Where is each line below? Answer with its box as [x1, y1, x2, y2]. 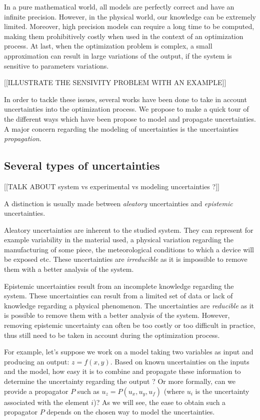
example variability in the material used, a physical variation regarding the [4, 234, 233, 245]
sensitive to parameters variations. [4, 60, 109, 71]
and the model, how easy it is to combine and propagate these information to [4, 366, 241, 376]
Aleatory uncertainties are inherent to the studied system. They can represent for [4, 224, 253, 235]
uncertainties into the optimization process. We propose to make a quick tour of [4, 104, 249, 114]
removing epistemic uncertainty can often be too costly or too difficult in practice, [4, 320, 255, 330]
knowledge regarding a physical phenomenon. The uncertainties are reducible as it [4, 300, 254, 310]
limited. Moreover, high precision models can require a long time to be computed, [4, 21, 254, 32]
